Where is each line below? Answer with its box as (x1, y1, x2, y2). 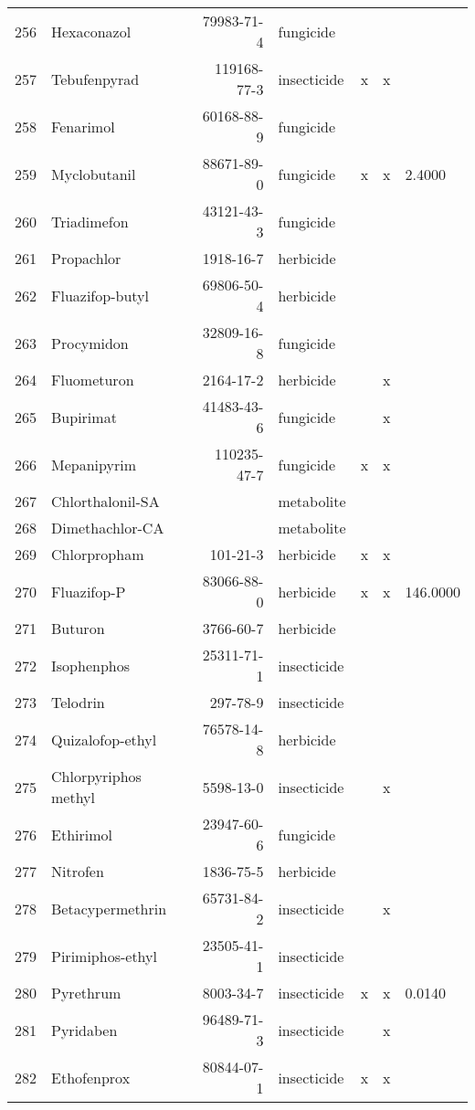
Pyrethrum (51, 982, 121, 1003)
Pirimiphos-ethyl (51, 945, 157, 967)
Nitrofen (51, 861, 104, 882)
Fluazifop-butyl (51, 284, 149, 306)
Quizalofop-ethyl (51, 728, 157, 750)
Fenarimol (51, 115, 115, 137)
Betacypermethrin (51, 897, 167, 919)
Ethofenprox (51, 1066, 131, 1088)
